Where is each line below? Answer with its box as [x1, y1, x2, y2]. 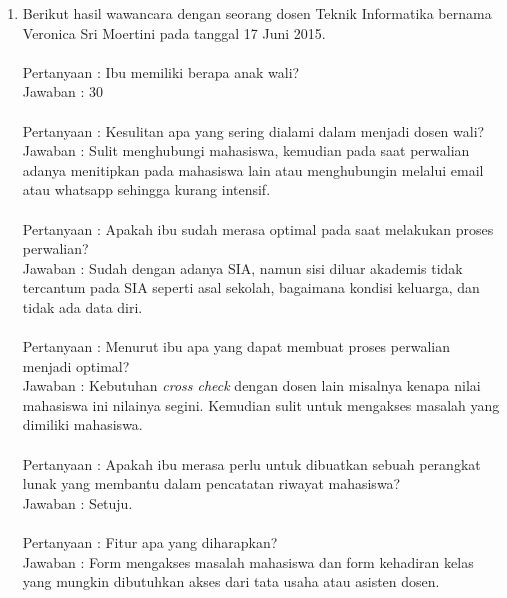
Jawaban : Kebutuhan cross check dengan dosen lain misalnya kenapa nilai [22, 375, 481, 396]
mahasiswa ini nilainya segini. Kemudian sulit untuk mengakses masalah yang [22, 394, 500, 415]
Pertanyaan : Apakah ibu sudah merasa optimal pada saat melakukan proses [22, 218, 494, 239]
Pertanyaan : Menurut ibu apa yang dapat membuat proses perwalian [22, 336, 450, 357]
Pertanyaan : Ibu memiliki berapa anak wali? [22, 61, 300, 82]
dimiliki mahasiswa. [22, 414, 143, 435]
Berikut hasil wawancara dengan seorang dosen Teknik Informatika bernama [22, 3, 492, 23]
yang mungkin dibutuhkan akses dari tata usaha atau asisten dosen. [22, 571, 440, 592]
